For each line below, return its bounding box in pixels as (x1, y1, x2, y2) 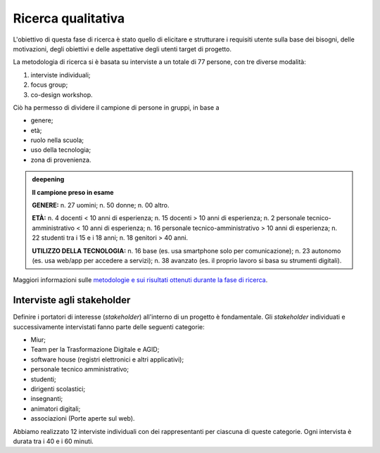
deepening (32, 175, 65, 184)
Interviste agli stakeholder (13, 294, 131, 306)
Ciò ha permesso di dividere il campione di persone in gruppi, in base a (13, 103, 220, 112)
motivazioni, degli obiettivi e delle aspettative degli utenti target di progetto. (13, 44, 232, 53)
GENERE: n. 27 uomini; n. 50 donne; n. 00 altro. (32, 201, 170, 210)
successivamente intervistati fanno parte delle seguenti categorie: (13, 322, 205, 331)
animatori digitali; (30, 404, 81, 413)
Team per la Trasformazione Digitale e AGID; (30, 345, 160, 354)
